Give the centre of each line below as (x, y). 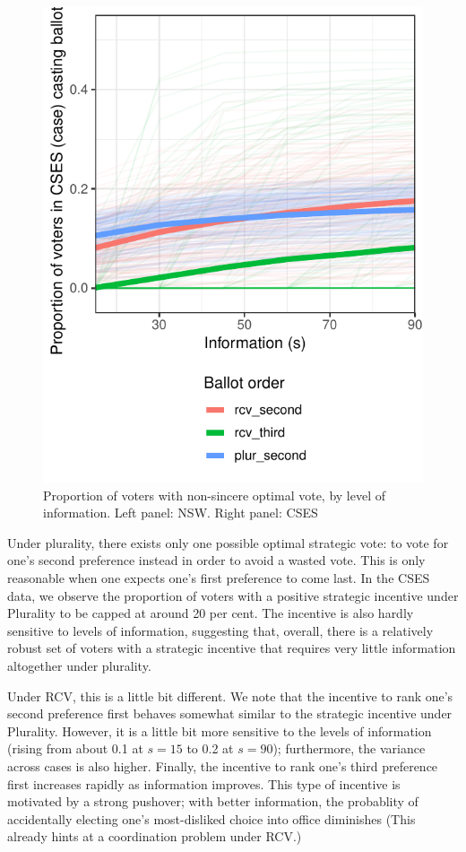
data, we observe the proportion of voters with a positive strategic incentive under (233, 595)
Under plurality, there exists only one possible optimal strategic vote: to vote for (228, 542)
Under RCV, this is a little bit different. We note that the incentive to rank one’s (230, 696)
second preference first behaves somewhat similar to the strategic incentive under (230, 713)
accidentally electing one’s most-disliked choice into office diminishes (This (211, 818)
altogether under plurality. (79, 665)
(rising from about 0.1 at (75, 748)
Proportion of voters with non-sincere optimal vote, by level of (215, 495)
